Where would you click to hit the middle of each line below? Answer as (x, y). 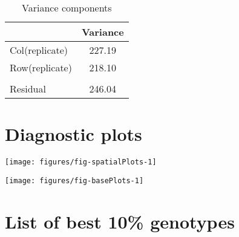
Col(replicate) (39, 50)
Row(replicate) (41, 67)
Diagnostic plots (74, 134)
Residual (28, 89)
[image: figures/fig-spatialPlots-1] (81, 162)
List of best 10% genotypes (120, 221)
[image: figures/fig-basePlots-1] (74, 180)
